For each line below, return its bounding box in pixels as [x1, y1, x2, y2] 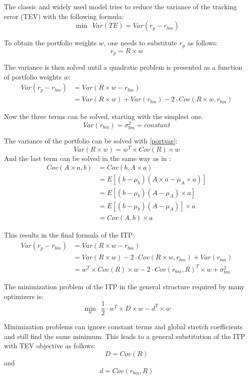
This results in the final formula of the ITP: [4, 229, 135, 239]
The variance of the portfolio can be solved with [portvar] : [4, 136, 178, 146]
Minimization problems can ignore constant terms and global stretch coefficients [4, 321, 243, 332]
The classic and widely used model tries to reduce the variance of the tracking [4, 1, 237, 11]
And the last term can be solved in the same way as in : [4, 153, 171, 163]
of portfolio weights [4, 71, 61, 81]
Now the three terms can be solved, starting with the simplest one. [4, 111, 204, 121]
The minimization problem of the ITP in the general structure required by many [4, 281, 245, 291]
